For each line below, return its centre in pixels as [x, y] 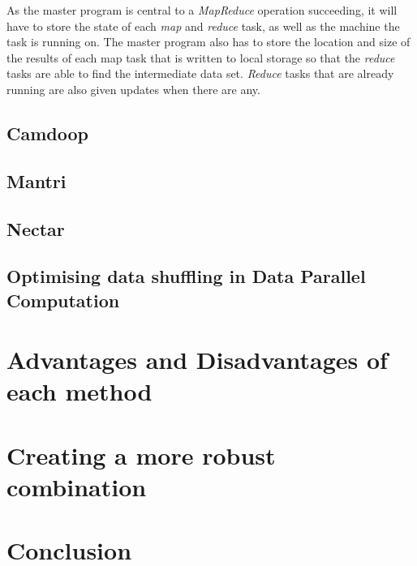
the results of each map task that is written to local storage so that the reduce [201, 57]
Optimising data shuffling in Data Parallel [186, 276]
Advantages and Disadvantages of [197, 360]
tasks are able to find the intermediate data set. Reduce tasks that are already [200, 73]
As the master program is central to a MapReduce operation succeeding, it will [202, 10]
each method [80, 391]
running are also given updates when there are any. [133, 89]
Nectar [36, 228]
